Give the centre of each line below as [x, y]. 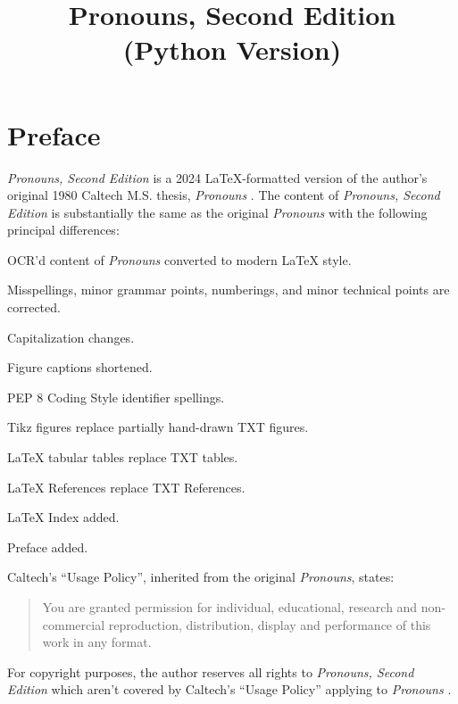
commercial [74, 624]
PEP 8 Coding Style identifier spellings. [116, 397]
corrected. [34, 307]
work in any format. [97, 642]
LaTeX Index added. [63, 517]
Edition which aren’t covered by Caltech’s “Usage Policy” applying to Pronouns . [229, 689]
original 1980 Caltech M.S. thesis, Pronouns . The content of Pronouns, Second [224, 195]
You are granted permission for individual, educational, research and [230, 607]
